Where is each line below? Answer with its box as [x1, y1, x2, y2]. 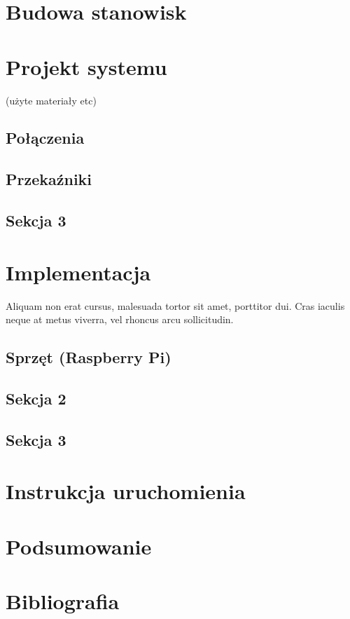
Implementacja [6, 257, 151, 286]
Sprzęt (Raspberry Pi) [6, 346, 171, 368]
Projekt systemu [6, 52, 167, 81]
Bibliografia [6, 587, 120, 615]
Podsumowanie [6, 531, 152, 560]
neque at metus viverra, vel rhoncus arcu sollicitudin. [6, 312, 234, 327]
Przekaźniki [6, 168, 92, 190]
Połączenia [6, 127, 85, 149]
